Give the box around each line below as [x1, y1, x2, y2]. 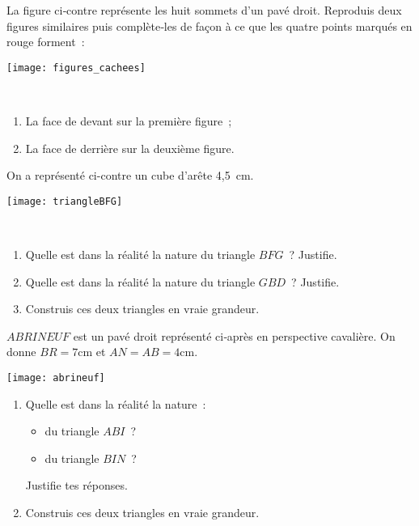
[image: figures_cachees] [6, 62, 146, 74]
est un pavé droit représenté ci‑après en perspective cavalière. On [73, 327, 396, 344]
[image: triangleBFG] [6, 195, 123, 207]
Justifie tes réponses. [25, 477, 128, 494]
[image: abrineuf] [6, 372, 105, 384]
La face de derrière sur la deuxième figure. [25, 139, 235, 156]
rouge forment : [6, 33, 85, 50]
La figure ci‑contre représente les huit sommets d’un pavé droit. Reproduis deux [6, 2, 402, 18]
